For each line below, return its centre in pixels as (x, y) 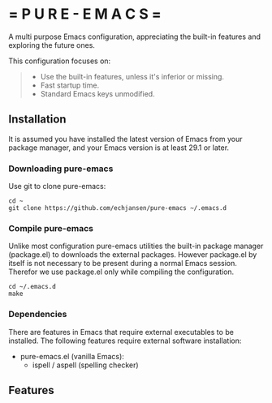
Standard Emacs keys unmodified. (98, 93)
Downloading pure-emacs (61, 169)
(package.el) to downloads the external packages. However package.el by (133, 255)
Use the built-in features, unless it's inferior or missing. (132, 76)
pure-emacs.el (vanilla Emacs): (72, 356)
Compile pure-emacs (51, 228)
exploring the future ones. (52, 45)
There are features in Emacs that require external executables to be (121, 332)
